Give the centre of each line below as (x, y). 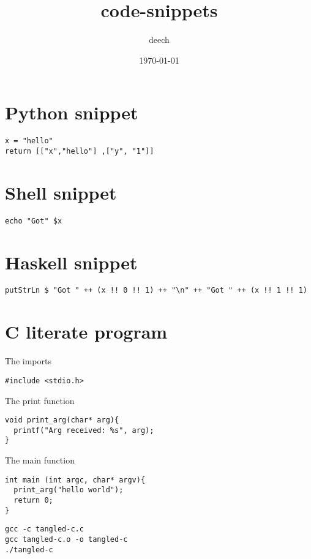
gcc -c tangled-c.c (44, 529)
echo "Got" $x (34, 221)
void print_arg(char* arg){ (62, 420)
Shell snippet (61, 192)
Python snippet (72, 112)
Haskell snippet (71, 262)
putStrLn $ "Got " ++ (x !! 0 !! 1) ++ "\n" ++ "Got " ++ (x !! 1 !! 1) (156, 291)
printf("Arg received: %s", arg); (84, 430)
